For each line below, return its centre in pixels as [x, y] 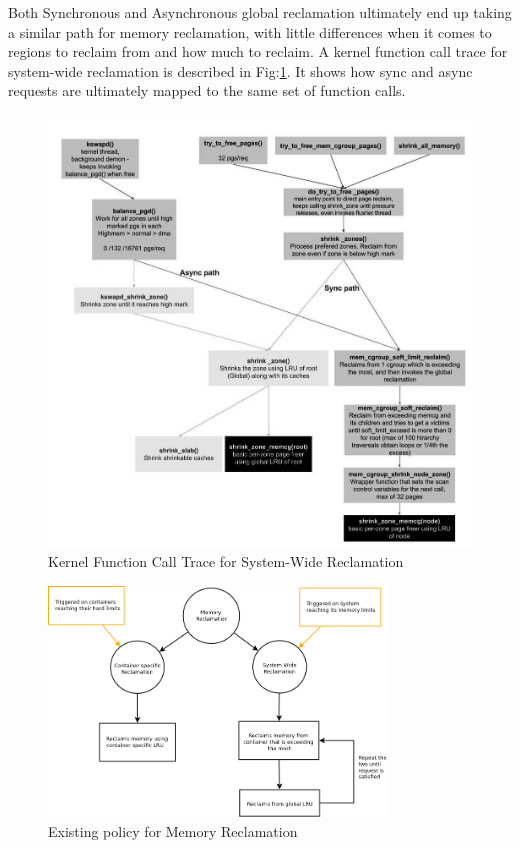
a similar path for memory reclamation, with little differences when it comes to [250, 31]
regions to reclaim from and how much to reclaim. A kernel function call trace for [258, 51]
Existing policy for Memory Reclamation [173, 830]
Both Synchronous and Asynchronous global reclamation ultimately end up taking [260, 12]
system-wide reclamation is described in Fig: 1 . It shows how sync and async [240, 70]
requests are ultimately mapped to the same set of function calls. [207, 90]
